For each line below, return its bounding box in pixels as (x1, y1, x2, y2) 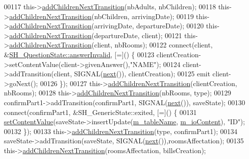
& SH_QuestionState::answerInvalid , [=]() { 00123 (4, 49, 154, 59)
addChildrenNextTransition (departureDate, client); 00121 (9, 30, 182, 40)
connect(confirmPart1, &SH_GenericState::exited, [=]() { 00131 (4, 107, 197, 117)
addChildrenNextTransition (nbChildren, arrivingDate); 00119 (9, 11, 194, 21)
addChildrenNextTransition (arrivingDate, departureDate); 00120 (9, 21, 204, 31)
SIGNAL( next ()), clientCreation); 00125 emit (74, 68, 210, 79)
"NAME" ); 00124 (130, 59, 181, 69)
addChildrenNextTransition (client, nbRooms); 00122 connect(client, (9, 40, 213, 50)
